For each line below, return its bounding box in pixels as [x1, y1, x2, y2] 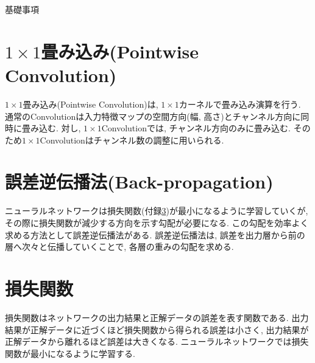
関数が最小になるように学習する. [5, 347, 135, 359]
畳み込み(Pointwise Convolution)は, [23, 97, 158, 110]
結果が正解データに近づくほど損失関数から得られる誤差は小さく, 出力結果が [5, 323, 309, 336]
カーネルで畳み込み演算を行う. [179, 97, 301, 110]
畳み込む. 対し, [21, 122, 81, 134]
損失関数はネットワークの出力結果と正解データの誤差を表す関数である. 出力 [5, 311, 309, 323]
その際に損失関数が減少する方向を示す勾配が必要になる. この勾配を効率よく [5, 216, 309, 229]
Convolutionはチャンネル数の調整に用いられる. [40, 133, 224, 146]
